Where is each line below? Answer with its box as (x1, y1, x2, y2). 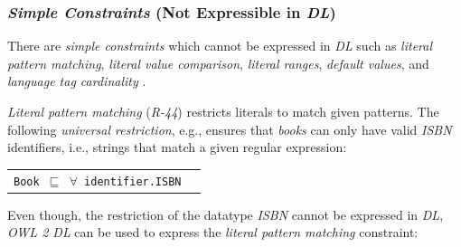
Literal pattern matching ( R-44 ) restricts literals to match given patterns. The (7, 102, 439, 120)
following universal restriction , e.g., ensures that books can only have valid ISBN (7, 119, 452, 138)
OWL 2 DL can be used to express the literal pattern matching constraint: (7, 223, 419, 242)
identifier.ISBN (84, 175, 182, 188)
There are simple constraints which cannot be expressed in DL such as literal (7, 36, 433, 55)
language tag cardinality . (7, 71, 146, 90)
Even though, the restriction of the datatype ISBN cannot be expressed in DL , (7, 204, 444, 223)
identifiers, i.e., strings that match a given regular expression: (7, 138, 347, 157)
